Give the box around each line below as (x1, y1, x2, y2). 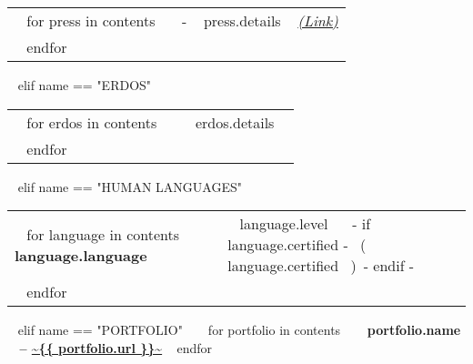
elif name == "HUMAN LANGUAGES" (17, 177, 243, 196)
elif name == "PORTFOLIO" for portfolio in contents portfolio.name (17, 320, 461, 339)
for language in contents (26, 223, 180, 245)
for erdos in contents (26, 111, 157, 133)
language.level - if (239, 213, 371, 235)
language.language (15, 244, 147, 266)
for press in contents (26, 10, 156, 31)
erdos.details (195, 111, 275, 133)
